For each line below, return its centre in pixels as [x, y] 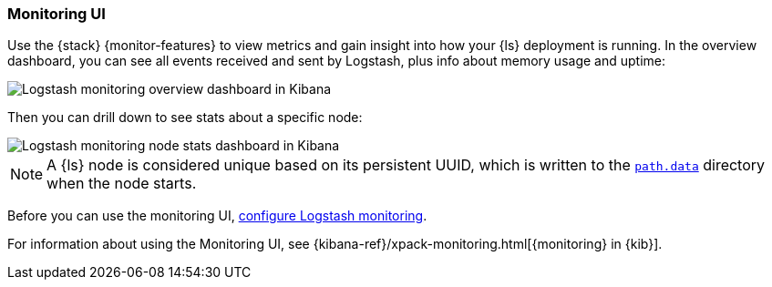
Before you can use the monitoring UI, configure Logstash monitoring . [217, 216]
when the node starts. [122, 184]
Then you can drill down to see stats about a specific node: [185, 118]
